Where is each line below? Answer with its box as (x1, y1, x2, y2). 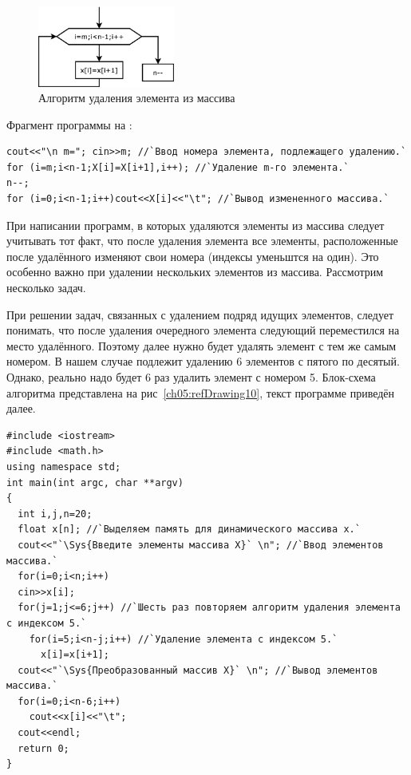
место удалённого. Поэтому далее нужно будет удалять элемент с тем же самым (6, 337, 397, 354)
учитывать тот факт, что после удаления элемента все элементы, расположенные (6, 232, 398, 249)
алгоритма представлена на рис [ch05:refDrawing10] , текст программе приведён (6, 384, 395, 401)
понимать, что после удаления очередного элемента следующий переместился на (6, 322, 400, 338)
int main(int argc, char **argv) (6, 476, 184, 488)
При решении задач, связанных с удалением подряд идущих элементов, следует (6, 306, 394, 322)
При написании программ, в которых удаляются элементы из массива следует (6, 216, 385, 233)
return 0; (18, 742, 69, 754)
